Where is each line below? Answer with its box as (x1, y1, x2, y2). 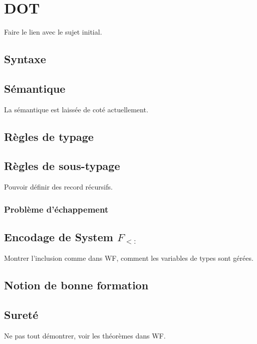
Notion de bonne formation (4, 277, 149, 292)
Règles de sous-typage (4, 158, 120, 174)
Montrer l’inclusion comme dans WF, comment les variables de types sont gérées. (4, 252, 253, 263)
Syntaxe (4, 51, 46, 67)
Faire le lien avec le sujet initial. (4, 27, 102, 37)
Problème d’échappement (4, 203, 109, 215)
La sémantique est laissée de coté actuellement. (4, 104, 148, 114)
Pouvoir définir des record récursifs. (4, 182, 113, 192)
